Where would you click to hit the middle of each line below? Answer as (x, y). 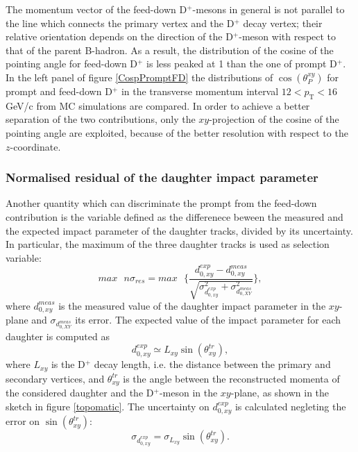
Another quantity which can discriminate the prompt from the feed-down (161, 203)
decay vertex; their (283, 23)
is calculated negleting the (290, 406)
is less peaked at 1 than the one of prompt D (242, 64)
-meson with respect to (288, 36)
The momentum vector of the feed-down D (96, 9)
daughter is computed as (58, 336)
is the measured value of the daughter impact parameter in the (192, 305)
